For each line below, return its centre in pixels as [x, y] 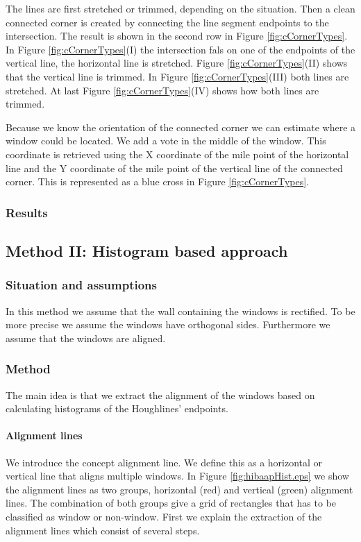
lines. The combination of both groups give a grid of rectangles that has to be [171, 503]
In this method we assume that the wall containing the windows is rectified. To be [180, 311]
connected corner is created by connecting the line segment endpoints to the [167, 22]
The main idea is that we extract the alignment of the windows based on [160, 395]
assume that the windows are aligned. [86, 338]
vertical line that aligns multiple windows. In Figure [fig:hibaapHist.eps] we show [177, 476]
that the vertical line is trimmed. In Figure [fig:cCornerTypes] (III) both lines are [177, 76]
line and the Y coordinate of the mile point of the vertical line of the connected [174, 168]
